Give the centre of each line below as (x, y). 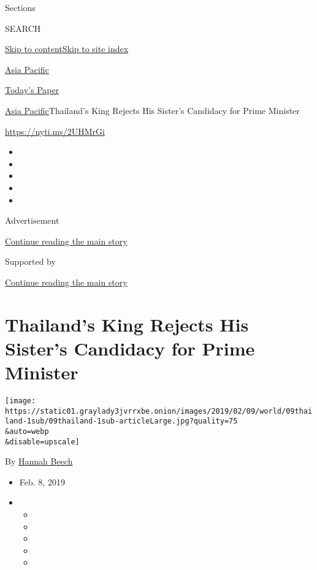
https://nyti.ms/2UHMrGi (55, 131)
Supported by (30, 261)
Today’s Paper (32, 90)
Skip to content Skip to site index (67, 49)
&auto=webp (27, 431)
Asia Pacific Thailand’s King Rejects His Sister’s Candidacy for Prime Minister (152, 110)
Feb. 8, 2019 (42, 481)
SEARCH (23, 28)
